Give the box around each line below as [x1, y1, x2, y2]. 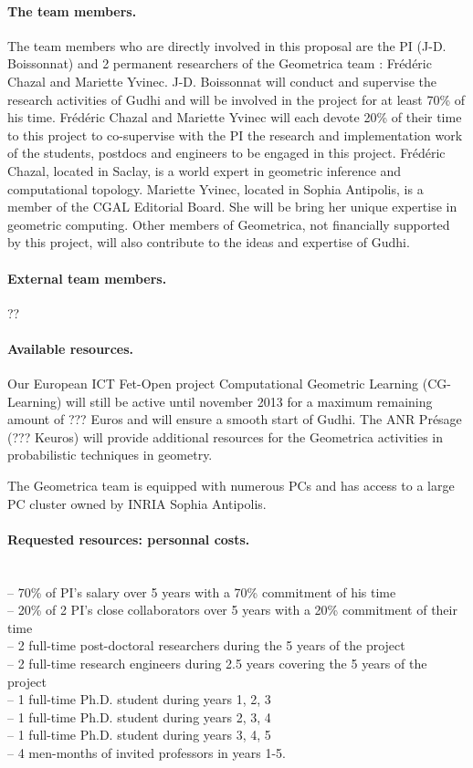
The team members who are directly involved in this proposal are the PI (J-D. [7, 36, 447, 55]
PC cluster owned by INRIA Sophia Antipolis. [7, 493, 267, 513]
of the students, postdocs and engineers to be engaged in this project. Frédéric [7, 143, 446, 162]
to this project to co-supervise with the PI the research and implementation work [7, 125, 463, 144]
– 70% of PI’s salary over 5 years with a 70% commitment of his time [7, 582, 396, 601]
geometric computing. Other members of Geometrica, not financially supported [7, 214, 450, 234]
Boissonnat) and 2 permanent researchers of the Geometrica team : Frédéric [7, 54, 432, 73]
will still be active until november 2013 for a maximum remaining [66, 391, 433, 410]
